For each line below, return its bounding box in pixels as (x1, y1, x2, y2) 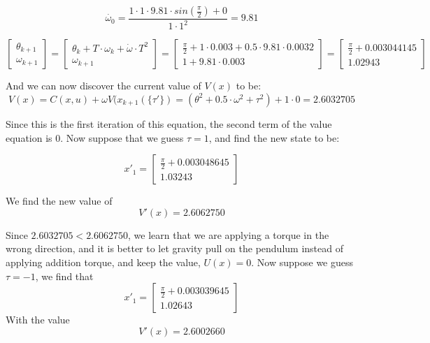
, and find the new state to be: (208, 130, 340, 145)
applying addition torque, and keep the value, (6, 254, 201, 269)
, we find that (35, 268, 94, 283)
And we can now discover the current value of (6, 78, 201, 93)
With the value (6, 312, 70, 327)
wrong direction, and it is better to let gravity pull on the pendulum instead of (6, 241, 343, 256)
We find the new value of (6, 194, 113, 208)
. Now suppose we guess (251, 254, 354, 269)
